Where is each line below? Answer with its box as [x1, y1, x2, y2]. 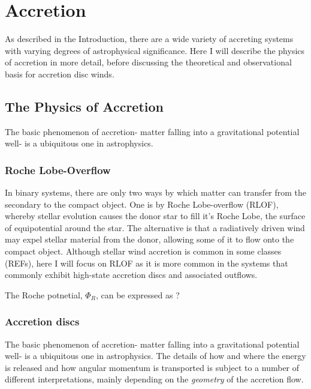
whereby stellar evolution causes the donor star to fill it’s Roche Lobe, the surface [5, 210, 306, 222]
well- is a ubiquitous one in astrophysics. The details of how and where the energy [5, 349, 306, 362]
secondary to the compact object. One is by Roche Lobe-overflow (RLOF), [5, 198, 279, 210]
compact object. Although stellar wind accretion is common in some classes [5, 245, 282, 258]
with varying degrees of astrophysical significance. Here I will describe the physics [5, 44, 305, 56]
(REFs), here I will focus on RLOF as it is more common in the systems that [5, 256, 288, 269]
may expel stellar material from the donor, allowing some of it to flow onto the [5, 233, 294, 246]
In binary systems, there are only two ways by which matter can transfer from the [5, 186, 307, 199]
